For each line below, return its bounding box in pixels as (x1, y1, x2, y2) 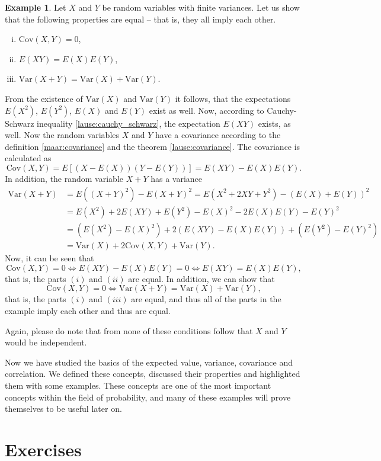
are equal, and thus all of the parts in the (131, 293, 281, 305)
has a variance (151, 172, 203, 184)
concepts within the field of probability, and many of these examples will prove (5, 390, 291, 403)
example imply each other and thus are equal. (5, 304, 171, 316)
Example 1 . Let (5, 1, 66, 13)
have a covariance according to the (155, 129, 281, 141)
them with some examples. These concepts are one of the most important (5, 379, 271, 391)
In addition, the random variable (5, 172, 124, 184)
